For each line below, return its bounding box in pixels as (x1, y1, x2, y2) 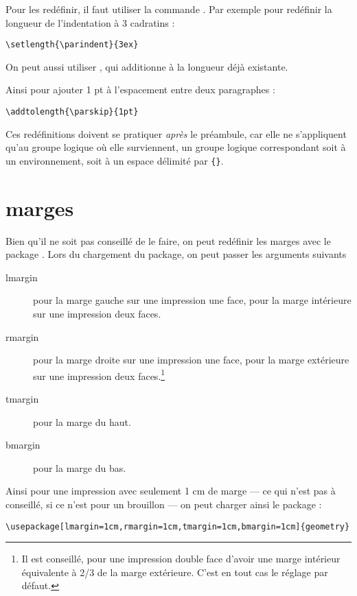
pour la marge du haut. (33, 414, 131, 429)
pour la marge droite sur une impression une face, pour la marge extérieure (33, 353, 349, 367)
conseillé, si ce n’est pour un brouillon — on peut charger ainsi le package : (5, 497, 322, 512)
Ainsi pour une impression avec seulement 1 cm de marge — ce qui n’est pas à (5, 484, 336, 498)
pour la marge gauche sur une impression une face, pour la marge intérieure (33, 293, 352, 307)
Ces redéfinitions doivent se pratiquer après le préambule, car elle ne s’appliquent (5, 126, 347, 141)
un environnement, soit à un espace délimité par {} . (5, 153, 224, 167)
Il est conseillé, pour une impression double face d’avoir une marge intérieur (21, 551, 341, 566)
